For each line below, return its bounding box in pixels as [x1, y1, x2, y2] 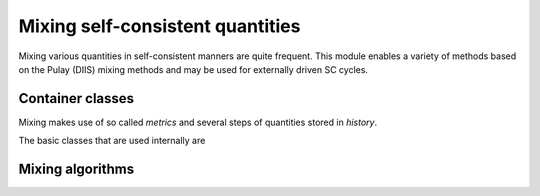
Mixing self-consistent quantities [18, 15, 301, 37]
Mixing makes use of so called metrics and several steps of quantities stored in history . [18, 116, 378, 128]
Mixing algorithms [18, 161, 135, 178]
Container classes [18, 90, 135, 107]
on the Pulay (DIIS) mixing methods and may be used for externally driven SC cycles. [18, 63, 369, 75]
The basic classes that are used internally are [18, 135, 206, 147]
